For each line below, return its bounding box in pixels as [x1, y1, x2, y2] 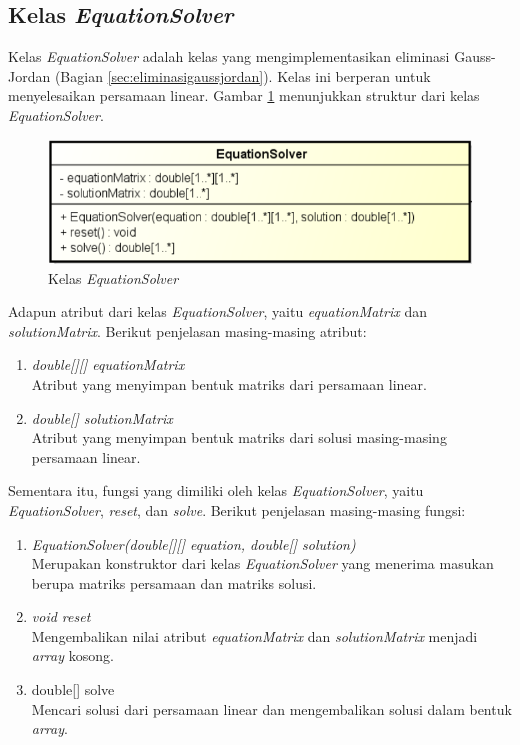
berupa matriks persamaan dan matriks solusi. [31, 572, 317, 593]
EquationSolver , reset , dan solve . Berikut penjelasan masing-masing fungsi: [8, 499, 466, 520]
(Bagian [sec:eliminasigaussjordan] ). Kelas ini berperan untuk [54, 65, 431, 86]
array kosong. [31, 645, 114, 666]
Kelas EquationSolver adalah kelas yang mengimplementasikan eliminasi [8, 46, 450, 67]
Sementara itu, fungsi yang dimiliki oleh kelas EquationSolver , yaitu [8, 480, 424, 501]
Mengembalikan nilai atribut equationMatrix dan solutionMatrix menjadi [31, 625, 478, 646]
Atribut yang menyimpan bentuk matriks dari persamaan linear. [31, 373, 427, 394]
